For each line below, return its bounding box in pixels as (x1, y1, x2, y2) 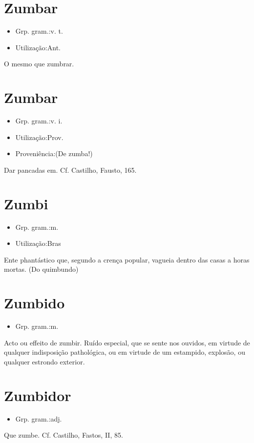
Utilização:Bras (15, 238, 61, 248)
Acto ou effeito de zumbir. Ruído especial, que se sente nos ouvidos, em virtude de (4, 337, 250, 347)
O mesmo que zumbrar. (4, 59, 74, 69)
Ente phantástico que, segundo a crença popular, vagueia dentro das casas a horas (4, 254, 250, 264)
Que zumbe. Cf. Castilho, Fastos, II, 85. (4, 430, 123, 440)
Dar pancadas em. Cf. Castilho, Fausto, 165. (4, 164, 137, 175)
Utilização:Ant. (15, 42, 61, 52)
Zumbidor (4, 385, 71, 405)
